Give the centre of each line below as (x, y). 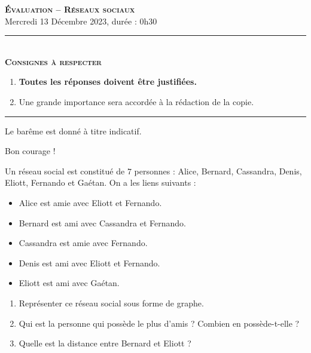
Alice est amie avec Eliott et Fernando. (90, 202)
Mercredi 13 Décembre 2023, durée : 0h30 (81, 21)
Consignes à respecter (53, 61)
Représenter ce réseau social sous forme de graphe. (111, 303)
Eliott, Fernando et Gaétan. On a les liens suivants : (100, 182)
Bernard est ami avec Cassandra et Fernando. (102, 222)
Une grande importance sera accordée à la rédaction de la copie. (136, 101)
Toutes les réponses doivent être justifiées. (108, 82)
